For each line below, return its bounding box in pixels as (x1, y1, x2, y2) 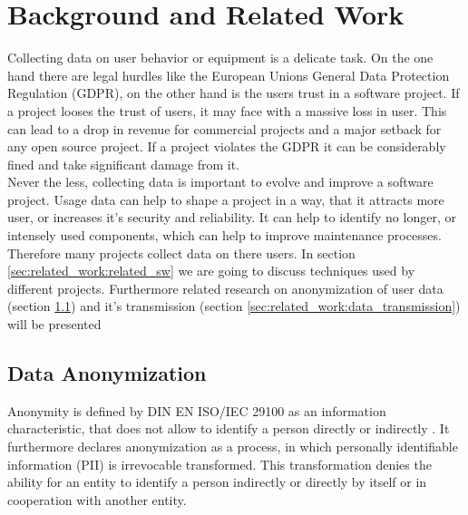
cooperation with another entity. (7, 490, 187, 509)
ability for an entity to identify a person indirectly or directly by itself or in (7, 472, 427, 491)
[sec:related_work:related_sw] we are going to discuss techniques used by (7, 261, 415, 280)
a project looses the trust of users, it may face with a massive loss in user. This (7, 101, 447, 120)
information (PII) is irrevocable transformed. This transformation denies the (7, 454, 432, 473)
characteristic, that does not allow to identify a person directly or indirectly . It (7, 419, 450, 438)
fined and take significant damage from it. (7, 154, 240, 173)
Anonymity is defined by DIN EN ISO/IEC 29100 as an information (7, 401, 386, 420)
